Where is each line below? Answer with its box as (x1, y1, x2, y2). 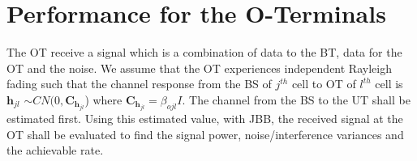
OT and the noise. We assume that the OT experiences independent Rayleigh (6, 59, 392, 76)
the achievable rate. (6, 142, 104, 159)
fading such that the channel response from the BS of (6, 75, 272, 92)
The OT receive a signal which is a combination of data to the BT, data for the (6, 44, 402, 61)
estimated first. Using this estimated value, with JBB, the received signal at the (6, 110, 403, 126)
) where (84, 91, 123, 108)
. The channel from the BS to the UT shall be (182, 91, 411, 108)
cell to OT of (291, 75, 356, 92)
